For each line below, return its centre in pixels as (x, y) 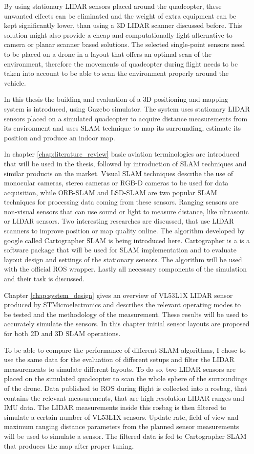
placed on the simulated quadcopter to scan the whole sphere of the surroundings (126, 378)
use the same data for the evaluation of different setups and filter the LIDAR (119, 359)
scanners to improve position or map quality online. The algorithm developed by (124, 231)
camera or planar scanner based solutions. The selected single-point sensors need (125, 44)
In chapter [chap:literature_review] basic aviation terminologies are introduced (122, 154)
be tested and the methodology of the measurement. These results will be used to (126, 314)
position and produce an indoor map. (60, 137)
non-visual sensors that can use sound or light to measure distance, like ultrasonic (126, 211)
